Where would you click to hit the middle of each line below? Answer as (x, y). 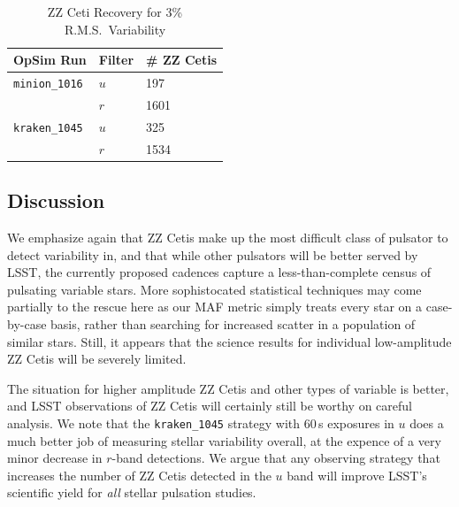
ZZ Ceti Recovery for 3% (115, 12)
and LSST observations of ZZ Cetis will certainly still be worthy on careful (210, 406)
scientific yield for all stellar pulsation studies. (132, 492)
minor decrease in (55, 458)
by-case (27, 323)
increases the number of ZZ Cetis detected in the (139, 475)
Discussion (56, 200)
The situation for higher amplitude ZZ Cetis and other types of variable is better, (228, 388)
